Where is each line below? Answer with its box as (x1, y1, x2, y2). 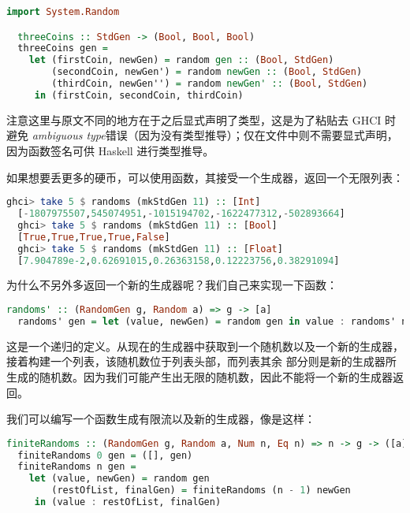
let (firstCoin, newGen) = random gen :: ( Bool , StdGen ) (28, 54, 334, 66)
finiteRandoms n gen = (17, 461, 136, 473)
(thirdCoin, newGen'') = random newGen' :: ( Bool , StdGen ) (51, 78, 368, 90)
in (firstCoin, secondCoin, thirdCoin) (34, 89, 244, 101)
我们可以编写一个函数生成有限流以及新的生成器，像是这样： (6, 411, 315, 427)
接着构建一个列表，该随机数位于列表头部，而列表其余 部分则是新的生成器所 (6, 353, 397, 370)
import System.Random (6, 6, 120, 17)
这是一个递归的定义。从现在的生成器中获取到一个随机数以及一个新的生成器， (6, 337, 404, 354)
